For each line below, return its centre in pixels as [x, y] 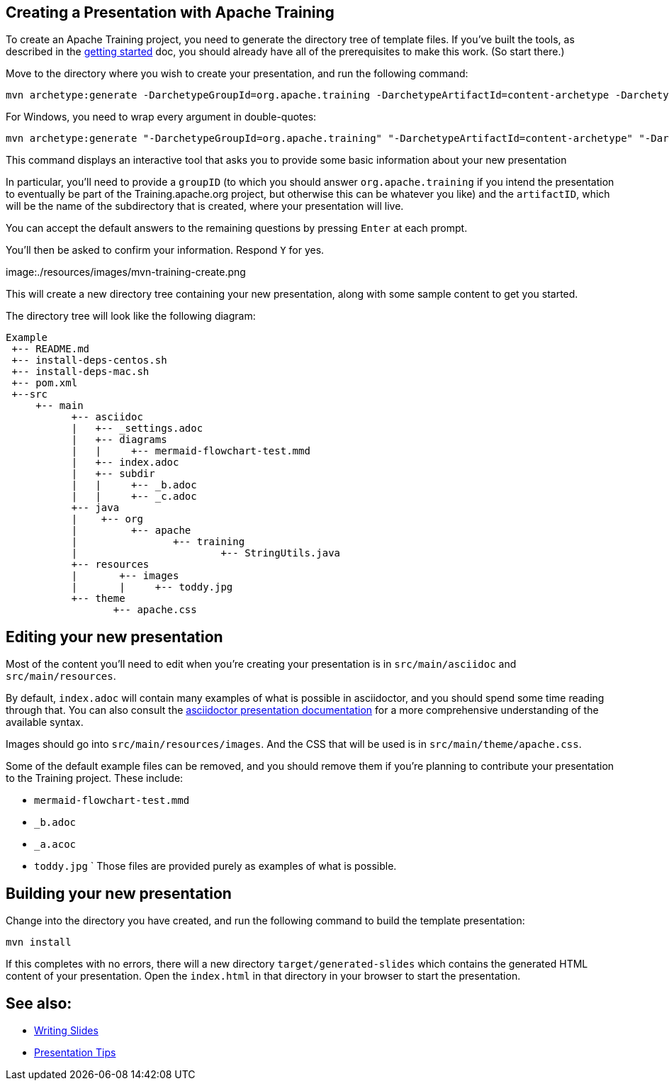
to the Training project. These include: [95, 778]
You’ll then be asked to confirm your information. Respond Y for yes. [165, 250]
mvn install [39, 942]
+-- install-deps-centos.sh [89, 360]
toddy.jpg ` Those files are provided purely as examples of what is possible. [215, 866]
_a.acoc [55, 845]
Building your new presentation [119, 893]
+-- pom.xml [45, 383]
